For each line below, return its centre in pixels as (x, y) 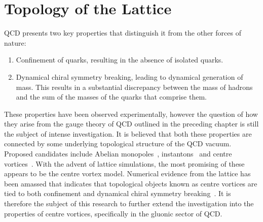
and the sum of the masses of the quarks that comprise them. (111, 97)
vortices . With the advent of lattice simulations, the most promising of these (124, 163)
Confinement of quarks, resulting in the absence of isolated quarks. (120, 60)
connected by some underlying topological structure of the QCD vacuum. (118, 144)
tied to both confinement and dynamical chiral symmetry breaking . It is (118, 193)
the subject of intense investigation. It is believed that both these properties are (128, 133)
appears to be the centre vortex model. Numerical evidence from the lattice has (127, 173)
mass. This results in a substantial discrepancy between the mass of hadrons (134, 87)
